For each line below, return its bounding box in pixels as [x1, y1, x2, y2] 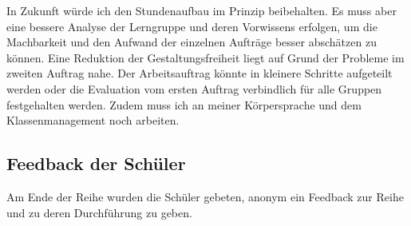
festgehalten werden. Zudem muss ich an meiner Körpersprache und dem [6, 96, 362, 113]
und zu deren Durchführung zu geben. [6, 204, 192, 220]
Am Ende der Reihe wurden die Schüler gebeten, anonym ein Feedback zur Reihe [6, 188, 404, 204]
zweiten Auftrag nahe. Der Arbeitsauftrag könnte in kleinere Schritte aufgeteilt [6, 65, 393, 81]
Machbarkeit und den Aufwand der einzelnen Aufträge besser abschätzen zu [6, 34, 377, 50]
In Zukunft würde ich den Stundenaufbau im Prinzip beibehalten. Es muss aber [6, 2, 397, 18]
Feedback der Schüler [6, 151, 186, 176]
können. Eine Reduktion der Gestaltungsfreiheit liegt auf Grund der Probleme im [6, 49, 405, 65]
